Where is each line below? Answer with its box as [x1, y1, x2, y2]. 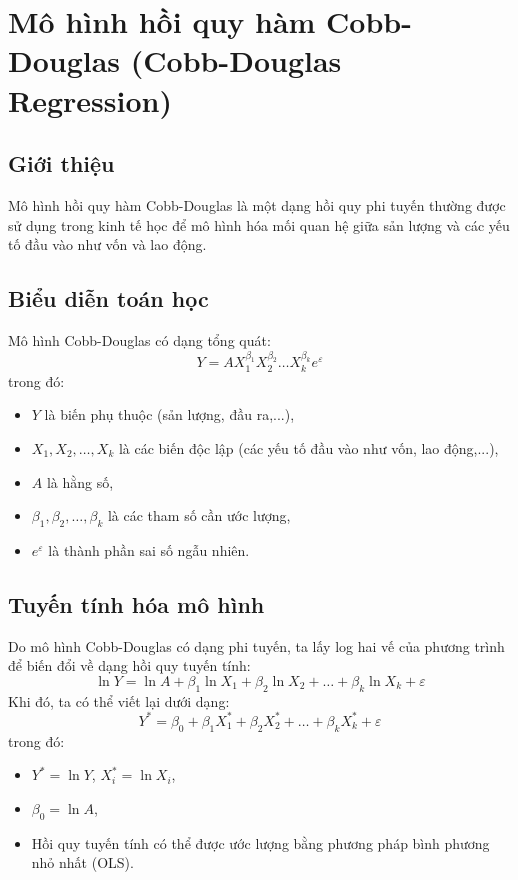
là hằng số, [46, 471, 114, 492]
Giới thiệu [8, 148, 115, 179]
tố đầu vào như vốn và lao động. [8, 234, 207, 255]
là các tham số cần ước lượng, [107, 505, 291, 526]
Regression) [8, 79, 172, 120]
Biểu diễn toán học [8, 283, 209, 314]
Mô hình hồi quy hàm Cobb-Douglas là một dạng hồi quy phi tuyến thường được [8, 194, 506, 215]
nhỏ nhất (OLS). [31, 852, 134, 873]
